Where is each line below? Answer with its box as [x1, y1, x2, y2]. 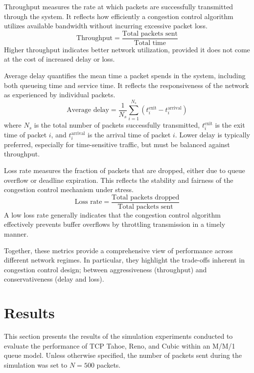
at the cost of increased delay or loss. [4, 54, 115, 64]
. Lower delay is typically [175, 130, 250, 140]
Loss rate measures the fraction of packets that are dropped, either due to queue [4, 165, 245, 175]
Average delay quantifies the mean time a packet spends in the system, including [4, 70, 246, 81]
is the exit [215, 120, 245, 130]
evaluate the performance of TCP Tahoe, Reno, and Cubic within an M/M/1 [4, 340, 235, 351]
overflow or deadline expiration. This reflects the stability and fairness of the [4, 175, 233, 185]
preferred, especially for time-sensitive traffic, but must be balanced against [4, 139, 230, 149]
